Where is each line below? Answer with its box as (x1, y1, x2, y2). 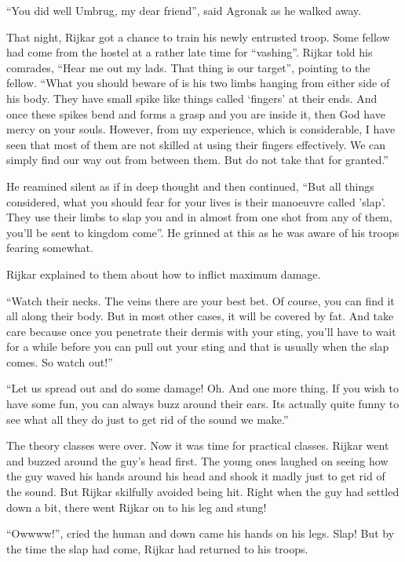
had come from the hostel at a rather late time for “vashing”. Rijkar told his (6, 44, 373, 60)
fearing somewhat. (6, 239, 93, 256)
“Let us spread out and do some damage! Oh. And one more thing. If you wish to (6, 380, 399, 396)
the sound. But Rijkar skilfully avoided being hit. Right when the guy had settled (6, 484, 400, 500)
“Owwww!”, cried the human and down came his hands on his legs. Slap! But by (6, 525, 395, 542)
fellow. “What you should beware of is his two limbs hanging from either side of (6, 75, 390, 91)
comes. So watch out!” (6, 353, 113, 370)
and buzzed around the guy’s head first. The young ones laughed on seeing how (6, 452, 389, 469)
